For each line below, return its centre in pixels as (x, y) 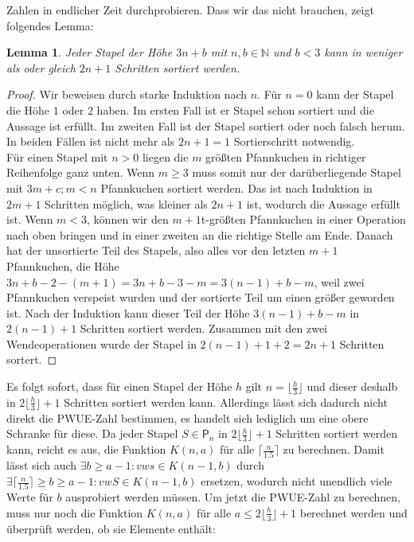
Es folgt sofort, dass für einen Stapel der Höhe (119, 386)
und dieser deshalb (352, 386)
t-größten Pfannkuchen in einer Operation (303, 219)
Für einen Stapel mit (57, 156)
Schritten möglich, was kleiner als (126, 203)
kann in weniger (363, 52)
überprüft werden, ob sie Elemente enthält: (111, 528)
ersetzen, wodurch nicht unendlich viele (297, 481)
